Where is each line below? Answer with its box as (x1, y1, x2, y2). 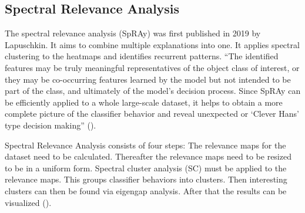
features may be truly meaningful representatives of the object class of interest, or (5, 61, 300, 73)
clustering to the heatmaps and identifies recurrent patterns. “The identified (5, 50, 279, 62)
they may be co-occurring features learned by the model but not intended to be (5, 73, 291, 85)
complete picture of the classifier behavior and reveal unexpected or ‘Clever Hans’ (5, 107, 299, 120)
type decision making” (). (5, 119, 96, 131)
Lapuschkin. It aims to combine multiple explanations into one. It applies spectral (5, 38, 300, 50)
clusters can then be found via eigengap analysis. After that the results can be (5, 184, 287, 197)
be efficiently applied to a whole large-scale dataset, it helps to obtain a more (5, 96, 283, 108)
